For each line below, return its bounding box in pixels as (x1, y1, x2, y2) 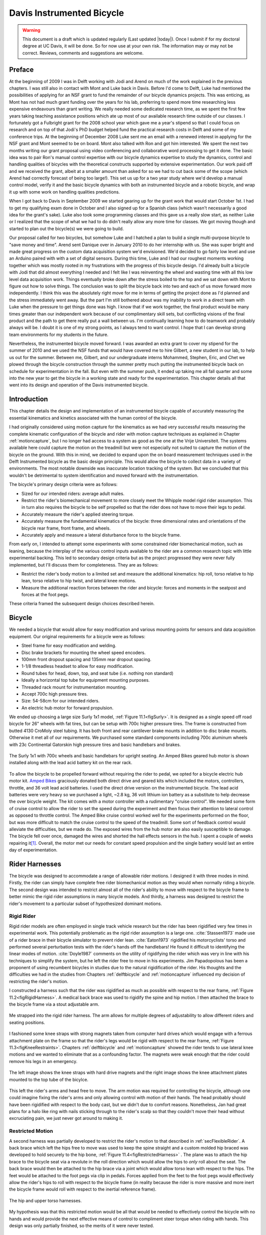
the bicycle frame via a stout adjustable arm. (9, 1001, 100, 1007)
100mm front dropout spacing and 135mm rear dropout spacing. (21, 656, 152, 662)
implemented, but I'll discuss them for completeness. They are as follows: (9, 562, 159, 568)
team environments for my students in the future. (9, 331, 108, 337)
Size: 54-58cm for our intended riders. (21, 698, 100, 704)
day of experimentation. (9, 847, 58, 853)
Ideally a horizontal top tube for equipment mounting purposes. (21, 677, 150, 683)
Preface (9, 65, 34, 74)
